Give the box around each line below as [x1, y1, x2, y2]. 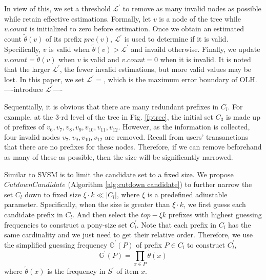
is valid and [83, 53, 119, 64]
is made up [226, 111, 260, 122]
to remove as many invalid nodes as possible [122, 3, 261, 13]
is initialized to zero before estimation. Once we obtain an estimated [29, 23, 244, 34]
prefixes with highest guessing [168, 209, 262, 219]
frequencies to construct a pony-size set [4, 219, 128, 230]
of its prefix [46, 33, 82, 44]
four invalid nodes [4, 131, 60, 142]
